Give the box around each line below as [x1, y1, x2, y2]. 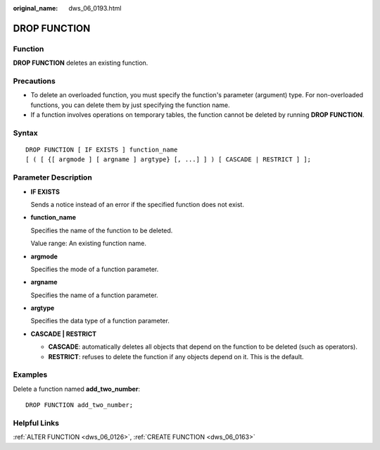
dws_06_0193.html [68, 4, 122, 12]
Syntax [13, 127, 38, 137]
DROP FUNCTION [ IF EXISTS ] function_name [25, 146, 178, 154]
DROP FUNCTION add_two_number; [25, 401, 134, 409]
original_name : [13, 4, 58, 12]
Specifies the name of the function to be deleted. [30, 226, 173, 235]
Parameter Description [13, 173, 93, 182]
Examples [13, 370, 48, 380]
